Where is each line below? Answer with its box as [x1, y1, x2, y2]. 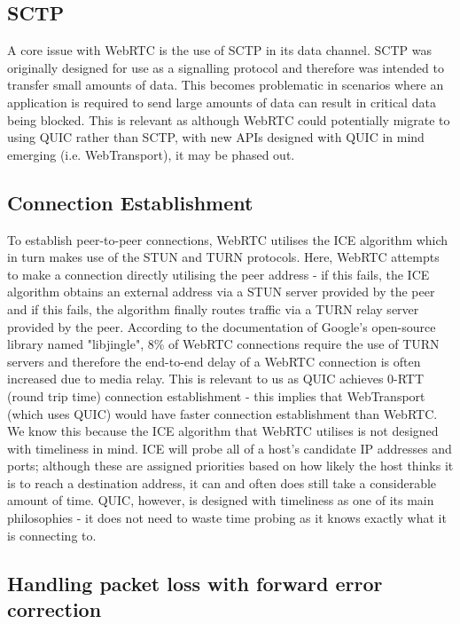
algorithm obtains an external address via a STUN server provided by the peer [7, 282, 435, 301]
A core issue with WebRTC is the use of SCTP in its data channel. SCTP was [7, 41, 432, 59]
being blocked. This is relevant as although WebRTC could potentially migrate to [7, 110, 450, 129]
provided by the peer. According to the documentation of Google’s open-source [7, 317, 436, 336]
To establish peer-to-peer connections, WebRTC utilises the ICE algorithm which [7, 230, 448, 249]
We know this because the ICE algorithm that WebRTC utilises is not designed [7, 422, 439, 440]
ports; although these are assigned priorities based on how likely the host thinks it [7, 456, 454, 475]
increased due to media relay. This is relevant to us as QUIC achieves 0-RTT [7, 369, 425, 388]
